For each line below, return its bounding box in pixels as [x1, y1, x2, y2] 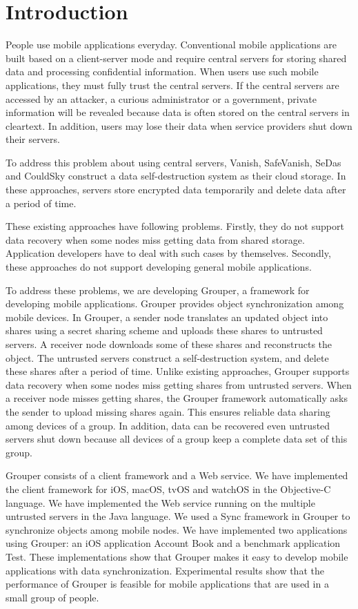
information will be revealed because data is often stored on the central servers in [6, 105, 350, 119]
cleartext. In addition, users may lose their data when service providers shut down [6, 118, 352, 133]
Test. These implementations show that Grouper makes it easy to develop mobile [6, 549, 348, 563]
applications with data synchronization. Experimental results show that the [6, 563, 324, 577]
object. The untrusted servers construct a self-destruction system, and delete [6, 350, 329, 365]
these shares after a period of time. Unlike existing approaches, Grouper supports [6, 364, 350, 378]
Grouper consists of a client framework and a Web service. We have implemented [6, 468, 348, 483]
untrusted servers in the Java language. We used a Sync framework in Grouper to [6, 509, 350, 523]
